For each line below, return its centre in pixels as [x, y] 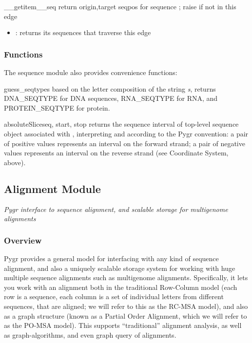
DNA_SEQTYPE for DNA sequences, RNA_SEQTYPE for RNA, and [111, 98]
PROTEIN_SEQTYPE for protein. [57, 107]
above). [15, 162]
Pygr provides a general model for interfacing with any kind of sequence [111, 258]
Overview [23, 240]
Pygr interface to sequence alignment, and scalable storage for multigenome [116, 209]
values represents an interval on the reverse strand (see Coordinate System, [116, 153]
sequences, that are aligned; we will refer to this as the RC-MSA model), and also [126, 306]
